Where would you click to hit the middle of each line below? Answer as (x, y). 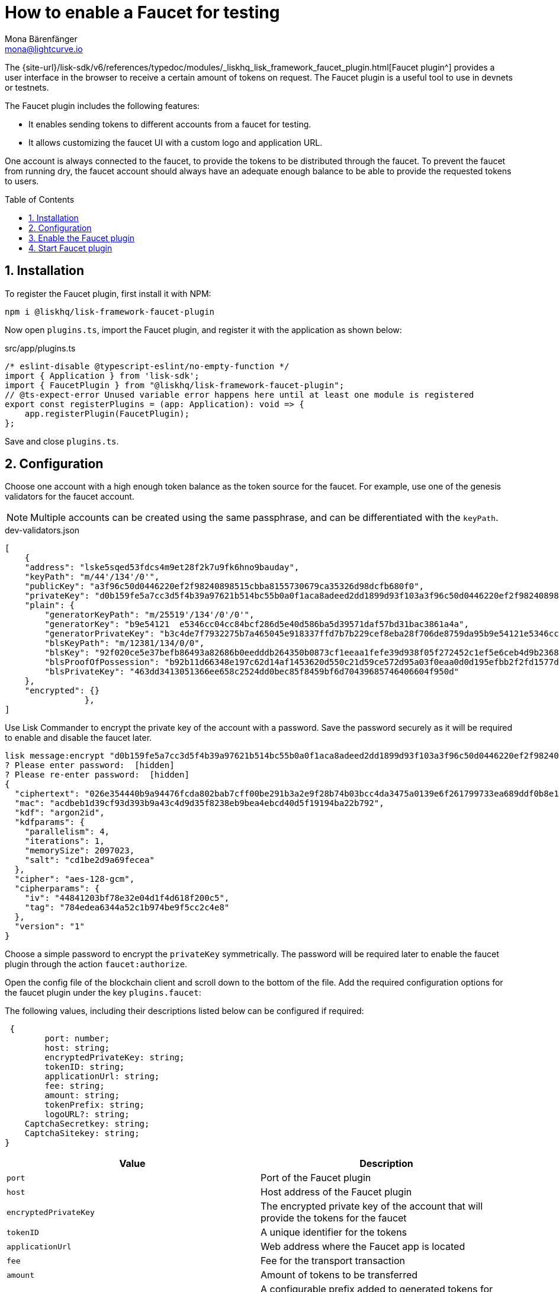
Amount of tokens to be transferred (339, 1275)
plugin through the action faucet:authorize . (96, 964)
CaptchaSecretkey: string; (87, 1124)
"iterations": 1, (65, 841)
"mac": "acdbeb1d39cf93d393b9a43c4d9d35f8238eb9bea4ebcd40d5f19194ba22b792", (199, 803)
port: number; (77, 1039)
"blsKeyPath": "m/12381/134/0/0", (125, 643)
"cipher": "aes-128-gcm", (75, 879)
